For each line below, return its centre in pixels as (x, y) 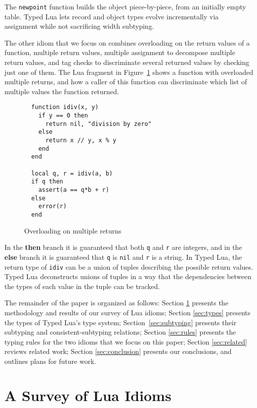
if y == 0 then (63, 116)
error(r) (52, 206)
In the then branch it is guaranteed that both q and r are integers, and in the (123, 247)
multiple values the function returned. (62, 91)
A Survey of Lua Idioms (88, 395)
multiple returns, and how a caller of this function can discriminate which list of (126, 82)
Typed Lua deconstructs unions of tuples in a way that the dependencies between (128, 276)
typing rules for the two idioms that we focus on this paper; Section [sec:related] (126, 341)
